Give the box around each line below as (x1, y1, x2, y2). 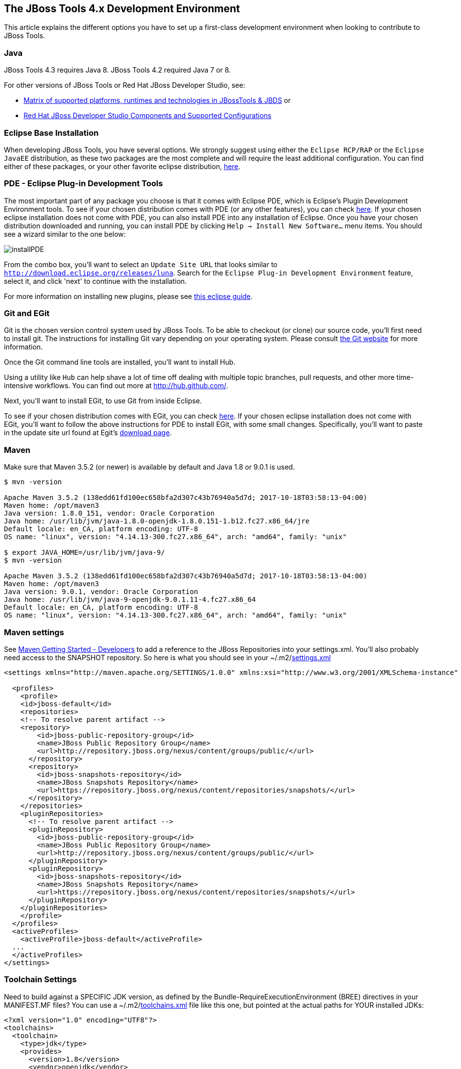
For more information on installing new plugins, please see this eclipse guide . (4, 292, 253, 300)
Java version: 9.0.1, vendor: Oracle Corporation (4, 588, 198, 596)
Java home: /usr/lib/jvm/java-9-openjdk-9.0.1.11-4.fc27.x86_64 (4, 596, 256, 604)
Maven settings (4, 627, 64, 637)
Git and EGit (4, 308, 50, 319)
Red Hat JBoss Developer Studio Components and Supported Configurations (24, 111, 271, 120)
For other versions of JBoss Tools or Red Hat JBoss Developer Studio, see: (4, 81, 245, 90)
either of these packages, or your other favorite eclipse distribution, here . (4, 162, 241, 171)
